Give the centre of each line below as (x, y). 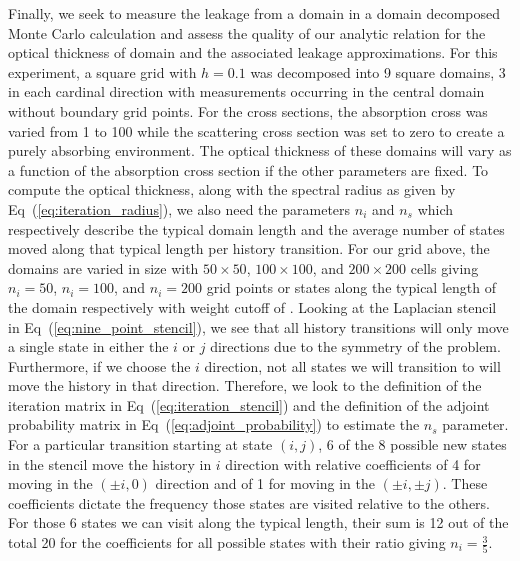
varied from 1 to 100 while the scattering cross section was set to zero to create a (256, 130)
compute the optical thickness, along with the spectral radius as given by (232, 189)
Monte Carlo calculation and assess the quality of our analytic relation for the (247, 32)
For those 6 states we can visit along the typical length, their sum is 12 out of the (258, 522)
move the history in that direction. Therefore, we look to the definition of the (245, 385)
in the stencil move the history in (110, 463)
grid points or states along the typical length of (351, 287)
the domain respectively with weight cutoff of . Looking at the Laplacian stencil (252, 306)
